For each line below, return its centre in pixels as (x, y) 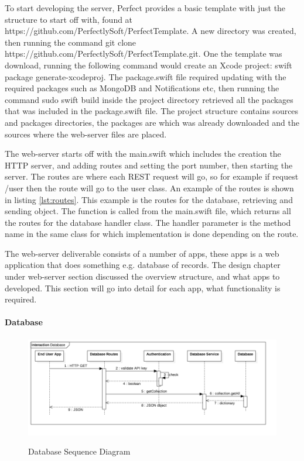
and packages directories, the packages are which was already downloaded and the (152, 122)
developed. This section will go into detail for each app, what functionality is (143, 288)
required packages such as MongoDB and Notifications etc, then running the (142, 88)
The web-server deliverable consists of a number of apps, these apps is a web (142, 253)
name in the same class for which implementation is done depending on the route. (152, 234)
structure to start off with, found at (69, 19)
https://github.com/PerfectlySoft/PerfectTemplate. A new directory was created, (151, 31)
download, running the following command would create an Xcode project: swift (148, 65)
